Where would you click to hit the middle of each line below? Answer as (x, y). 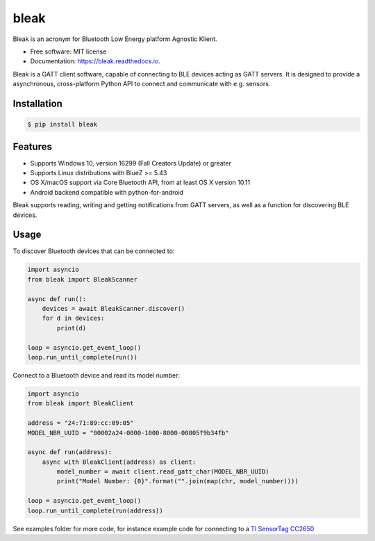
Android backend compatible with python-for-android (107, 192)
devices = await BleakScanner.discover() (114, 309)
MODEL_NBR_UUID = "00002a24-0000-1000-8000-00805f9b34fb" (128, 433)
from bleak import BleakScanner (83, 279)
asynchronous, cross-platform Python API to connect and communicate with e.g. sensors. (142, 84)
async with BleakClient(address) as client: (119, 462)
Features (32, 146)
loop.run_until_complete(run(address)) (95, 510)
